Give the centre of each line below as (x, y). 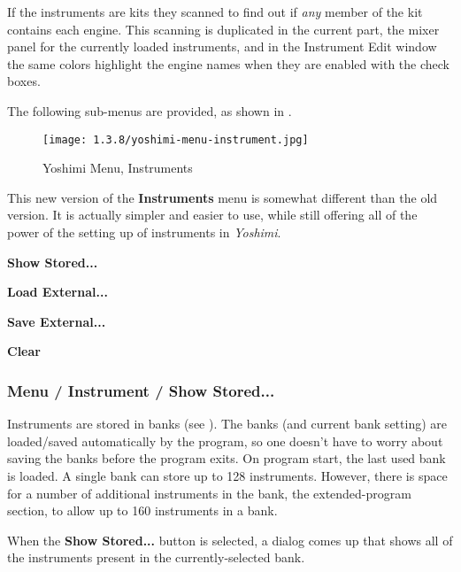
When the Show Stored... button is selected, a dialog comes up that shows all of (230, 540)
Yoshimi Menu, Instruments (118, 168)
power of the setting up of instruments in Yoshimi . (144, 232)
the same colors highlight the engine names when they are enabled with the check (228, 63)
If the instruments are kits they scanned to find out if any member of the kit (215, 12)
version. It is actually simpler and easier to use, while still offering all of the (212, 215)
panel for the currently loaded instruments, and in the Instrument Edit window (222, 46)
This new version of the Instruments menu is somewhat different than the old (223, 197)
